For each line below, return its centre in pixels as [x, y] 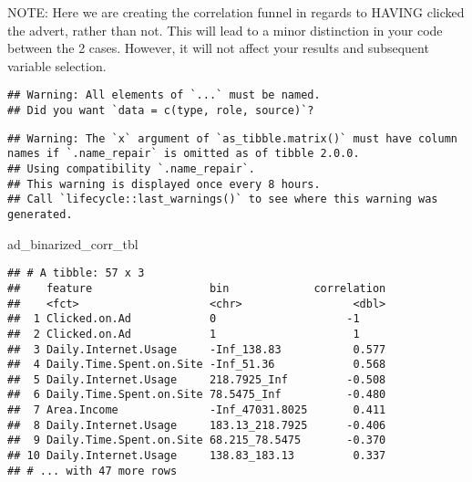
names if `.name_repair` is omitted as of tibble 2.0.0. [184, 154]
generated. [40, 214]
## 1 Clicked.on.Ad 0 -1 [184, 319]
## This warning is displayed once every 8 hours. [164, 184]
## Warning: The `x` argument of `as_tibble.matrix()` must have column [232, 138]
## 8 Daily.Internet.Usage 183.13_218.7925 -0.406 [197, 425]
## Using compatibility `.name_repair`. [132, 169]
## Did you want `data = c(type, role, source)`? [161, 111]
